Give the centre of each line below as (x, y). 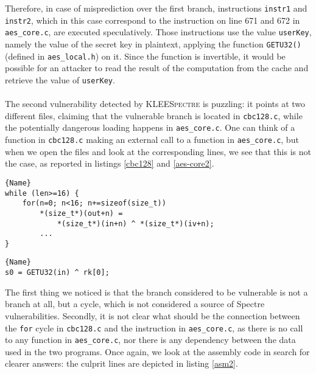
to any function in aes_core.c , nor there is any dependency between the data (150, 340)
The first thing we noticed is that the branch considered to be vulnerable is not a (156, 292)
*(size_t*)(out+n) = (81, 213)
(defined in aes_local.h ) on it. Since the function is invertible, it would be (145, 56)
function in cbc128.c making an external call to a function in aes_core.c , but (152, 140)
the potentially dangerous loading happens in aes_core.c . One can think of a (150, 127)
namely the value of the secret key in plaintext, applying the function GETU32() (153, 43)
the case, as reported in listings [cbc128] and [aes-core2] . (110, 163)
